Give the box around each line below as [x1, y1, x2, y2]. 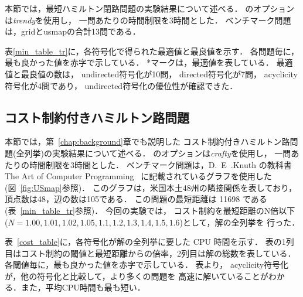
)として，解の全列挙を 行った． [179, 216, 300, 228]
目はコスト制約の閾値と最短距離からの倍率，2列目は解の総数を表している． [5, 247, 296, 259]
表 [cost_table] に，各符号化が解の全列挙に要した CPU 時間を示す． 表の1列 [5, 235, 294, 248]
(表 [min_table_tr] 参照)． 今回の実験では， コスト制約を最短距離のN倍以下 [5, 204, 295, 216]
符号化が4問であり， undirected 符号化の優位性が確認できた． [5, 79, 238, 91]
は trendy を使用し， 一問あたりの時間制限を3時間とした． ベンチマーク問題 [5, 13, 291, 26]
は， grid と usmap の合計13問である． [5, 25, 141, 37]
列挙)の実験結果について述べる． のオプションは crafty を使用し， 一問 [24, 146, 291, 159]
